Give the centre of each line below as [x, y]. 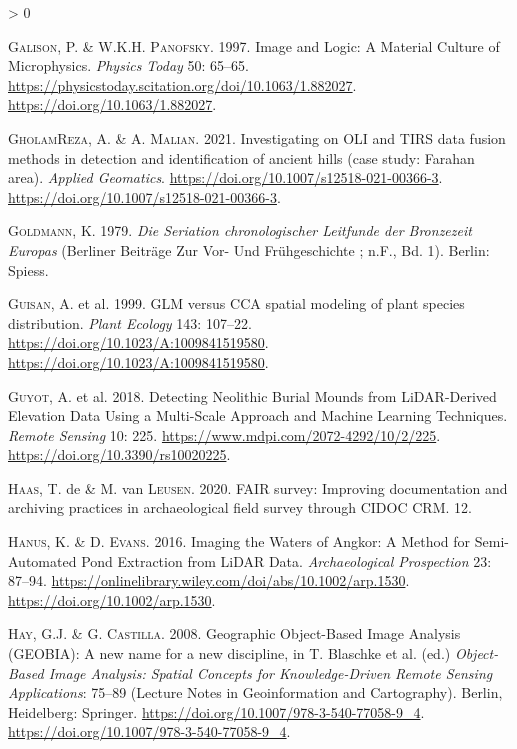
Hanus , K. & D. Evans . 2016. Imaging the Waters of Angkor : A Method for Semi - [258, 541]
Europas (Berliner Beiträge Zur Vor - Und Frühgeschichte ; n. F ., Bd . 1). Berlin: [249, 249]
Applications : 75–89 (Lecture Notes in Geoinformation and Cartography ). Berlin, [255, 692]
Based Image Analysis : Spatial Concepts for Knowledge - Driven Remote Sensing [250, 672]
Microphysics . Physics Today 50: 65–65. [128, 65]
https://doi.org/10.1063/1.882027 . [112, 104]
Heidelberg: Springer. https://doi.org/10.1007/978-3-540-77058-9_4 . [216, 711]
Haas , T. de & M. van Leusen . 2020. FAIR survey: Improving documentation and [258, 487]
